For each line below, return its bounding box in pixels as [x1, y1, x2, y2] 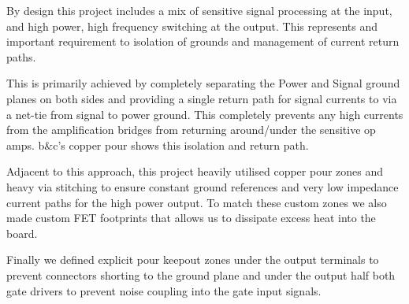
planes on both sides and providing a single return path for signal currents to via [6, 90, 397, 106]
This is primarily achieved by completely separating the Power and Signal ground [6, 75, 400, 91]
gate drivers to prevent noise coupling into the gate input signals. [6, 282, 322, 298]
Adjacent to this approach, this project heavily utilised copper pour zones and [6, 163, 384, 180]
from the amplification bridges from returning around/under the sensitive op [6, 121, 376, 138]
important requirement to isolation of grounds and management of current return [6, 33, 400, 50]
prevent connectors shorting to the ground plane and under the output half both [6, 266, 396, 283]
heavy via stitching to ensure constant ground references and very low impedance [6, 178, 399, 195]
